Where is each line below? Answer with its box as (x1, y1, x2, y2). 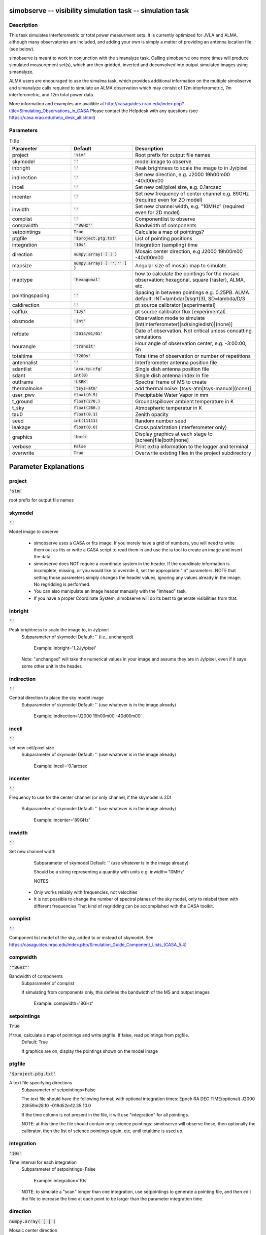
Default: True (21, 1039, 48, 1045)
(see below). (9, 46, 34, 52)
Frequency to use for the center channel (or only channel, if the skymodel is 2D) (9, 794, 172, 800)
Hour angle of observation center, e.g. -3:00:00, (135, 340, 247, 347)
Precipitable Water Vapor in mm (135, 391, 209, 398)
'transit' (73, 344, 96, 349)
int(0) (73, 373, 89, 378)
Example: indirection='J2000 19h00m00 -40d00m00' (33, 713, 142, 719)
